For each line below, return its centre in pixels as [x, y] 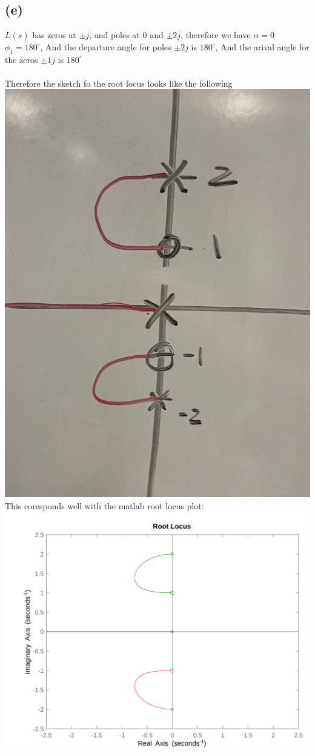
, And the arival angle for [262, 46]
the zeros [22, 59]
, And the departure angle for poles [106, 46]
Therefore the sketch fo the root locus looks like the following [119, 83]
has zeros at [54, 35]
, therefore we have [216, 35]
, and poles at [114, 35]
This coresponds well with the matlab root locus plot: [104, 505]
